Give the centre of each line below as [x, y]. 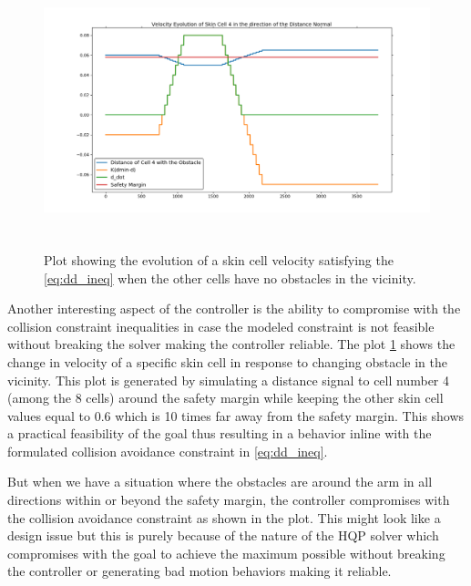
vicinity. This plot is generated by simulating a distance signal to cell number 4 [229, 380]
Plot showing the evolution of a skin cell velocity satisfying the [219, 259]
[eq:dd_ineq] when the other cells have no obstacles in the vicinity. [230, 278]
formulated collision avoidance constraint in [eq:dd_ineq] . [168, 451]
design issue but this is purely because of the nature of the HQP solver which [223, 535]
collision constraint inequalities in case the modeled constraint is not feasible [221, 326]
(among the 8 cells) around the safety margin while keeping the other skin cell [225, 398]
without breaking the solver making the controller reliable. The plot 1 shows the [231, 344]
